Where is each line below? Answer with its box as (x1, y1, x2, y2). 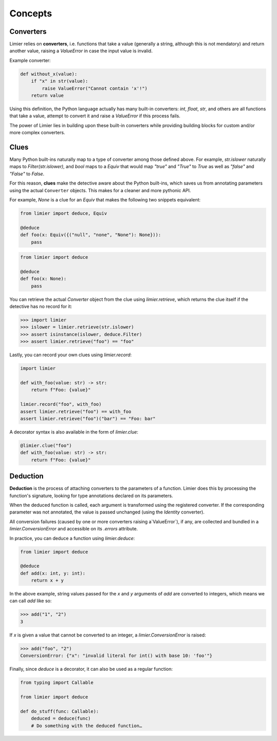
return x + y (31, 578, 64, 584)
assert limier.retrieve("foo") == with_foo (20, 408, 132, 415)
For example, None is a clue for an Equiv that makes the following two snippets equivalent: (9, 197, 201, 203)
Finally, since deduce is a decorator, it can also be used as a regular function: (9, 666, 173, 672)
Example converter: (9, 57, 51, 64)
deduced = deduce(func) (31, 715, 91, 722)
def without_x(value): (20, 71, 77, 77)
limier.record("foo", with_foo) (20, 401, 102, 407)
